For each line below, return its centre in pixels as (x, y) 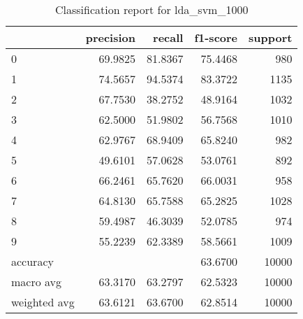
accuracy (32, 261)
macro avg (37, 282)
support (271, 37)
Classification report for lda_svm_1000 (152, 9)
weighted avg (43, 302)
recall (168, 37)
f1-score (216, 37)
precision (110, 37)
